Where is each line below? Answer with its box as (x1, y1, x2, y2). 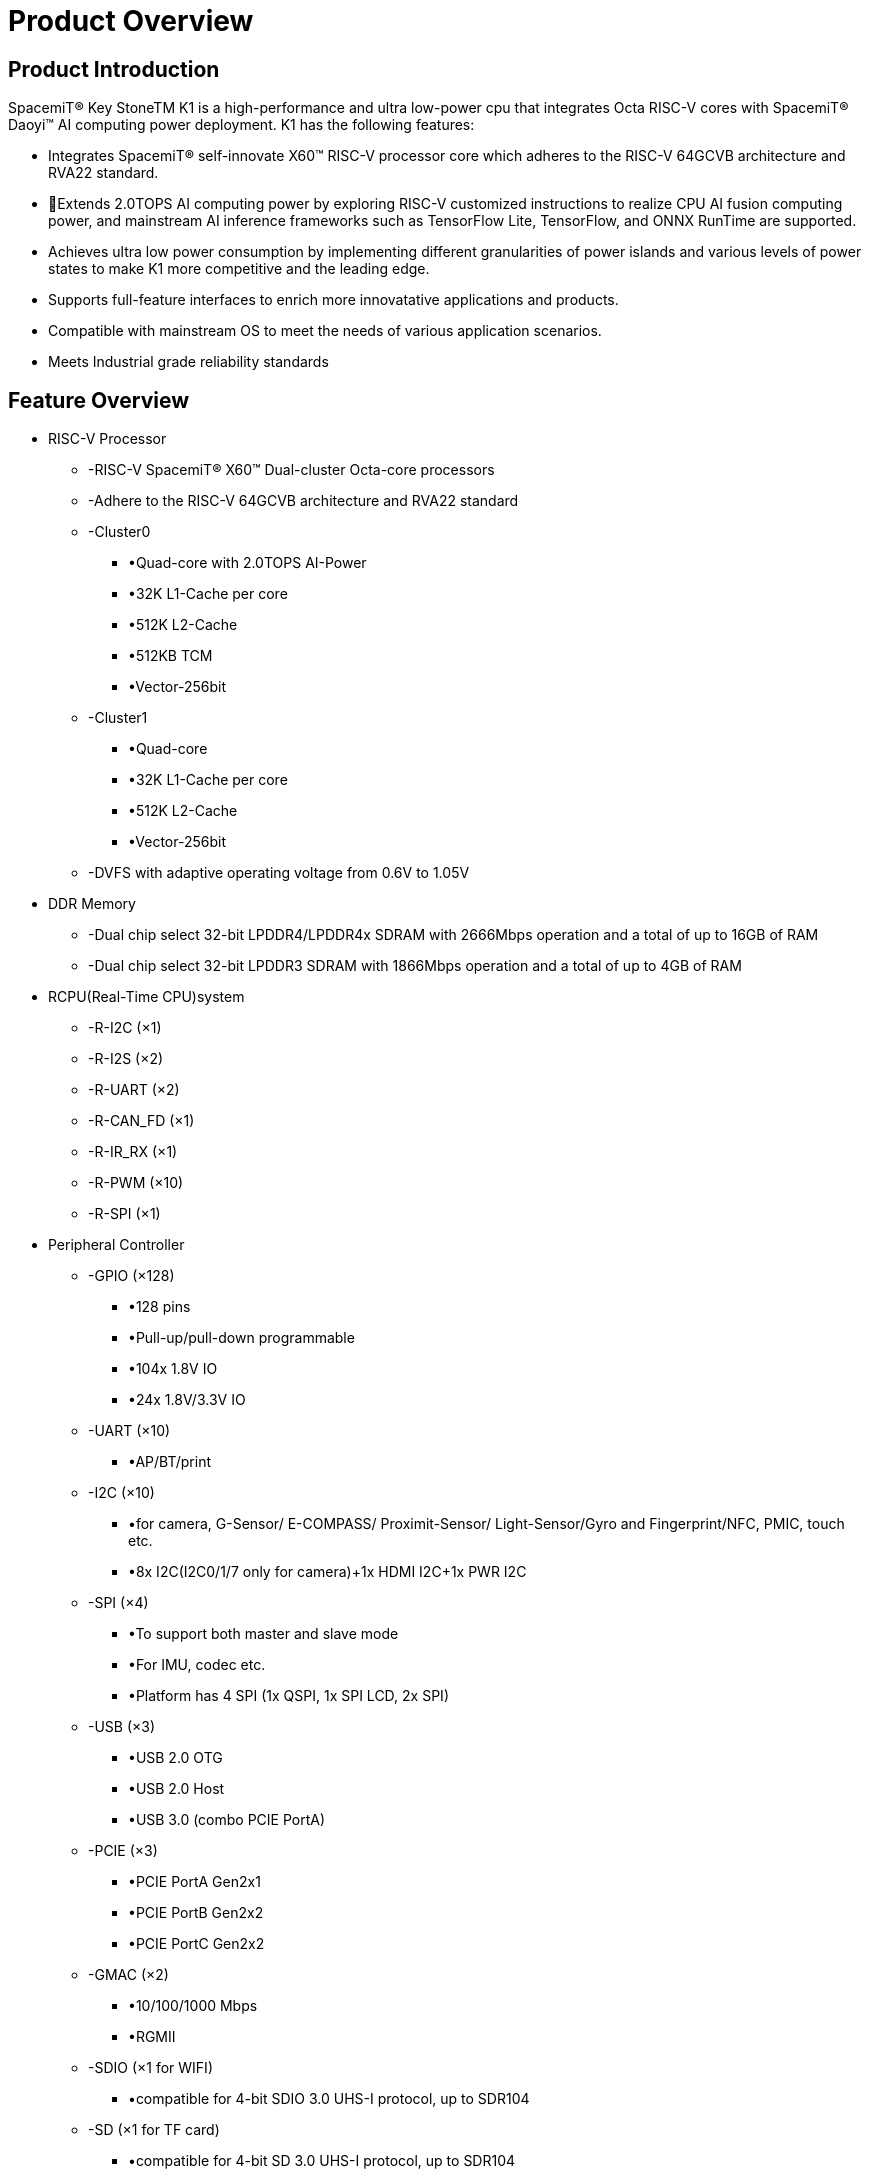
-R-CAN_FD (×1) (88, 1112, 195, 1130)
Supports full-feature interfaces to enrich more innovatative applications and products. (48, 291, 619, 309)
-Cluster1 (88, 709, 148, 727)
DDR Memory (48, 895, 136, 913)
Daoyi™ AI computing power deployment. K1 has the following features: (8, 116, 475, 134)
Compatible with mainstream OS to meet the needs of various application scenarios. (48, 322, 602, 340)
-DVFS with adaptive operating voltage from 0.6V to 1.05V (88, 864, 470, 882)
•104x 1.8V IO (128, 1360, 218, 1378)
